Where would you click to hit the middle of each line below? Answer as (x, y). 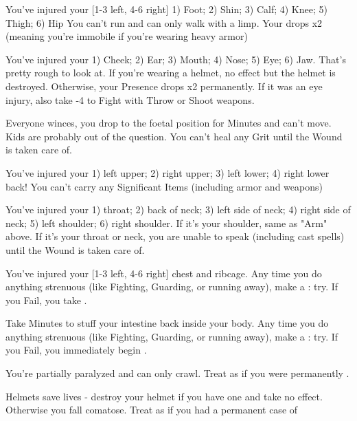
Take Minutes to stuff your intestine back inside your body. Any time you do (167, 323)
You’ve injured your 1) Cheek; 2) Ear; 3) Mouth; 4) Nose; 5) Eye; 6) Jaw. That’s (176, 59)
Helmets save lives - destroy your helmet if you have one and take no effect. (164, 396)
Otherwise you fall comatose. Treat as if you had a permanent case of (152, 410)
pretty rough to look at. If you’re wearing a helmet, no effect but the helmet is (171, 73)
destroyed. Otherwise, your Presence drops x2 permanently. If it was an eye (164, 86)
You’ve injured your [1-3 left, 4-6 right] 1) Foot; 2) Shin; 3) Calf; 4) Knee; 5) (166, 9)
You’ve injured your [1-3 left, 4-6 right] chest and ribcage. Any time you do (164, 273)
